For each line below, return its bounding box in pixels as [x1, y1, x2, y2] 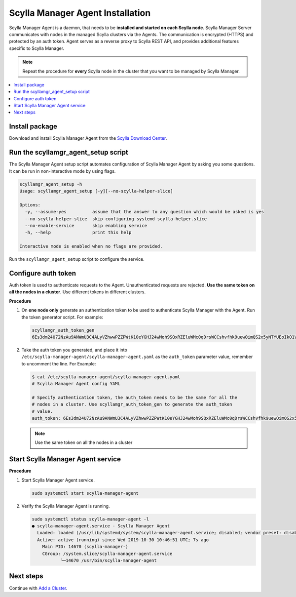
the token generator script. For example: [21, 314, 104, 320]
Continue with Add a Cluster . [9, 585, 68, 591]
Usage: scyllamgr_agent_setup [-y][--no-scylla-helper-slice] [19, 188, 173, 194]
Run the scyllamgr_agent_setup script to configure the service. [9, 256, 145, 262]
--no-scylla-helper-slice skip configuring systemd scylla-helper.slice [25, 216, 207, 222]
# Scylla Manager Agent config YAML [32, 381, 121, 387]
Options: [19, 202, 41, 207]
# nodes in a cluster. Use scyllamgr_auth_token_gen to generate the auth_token [32, 401, 232, 407]
